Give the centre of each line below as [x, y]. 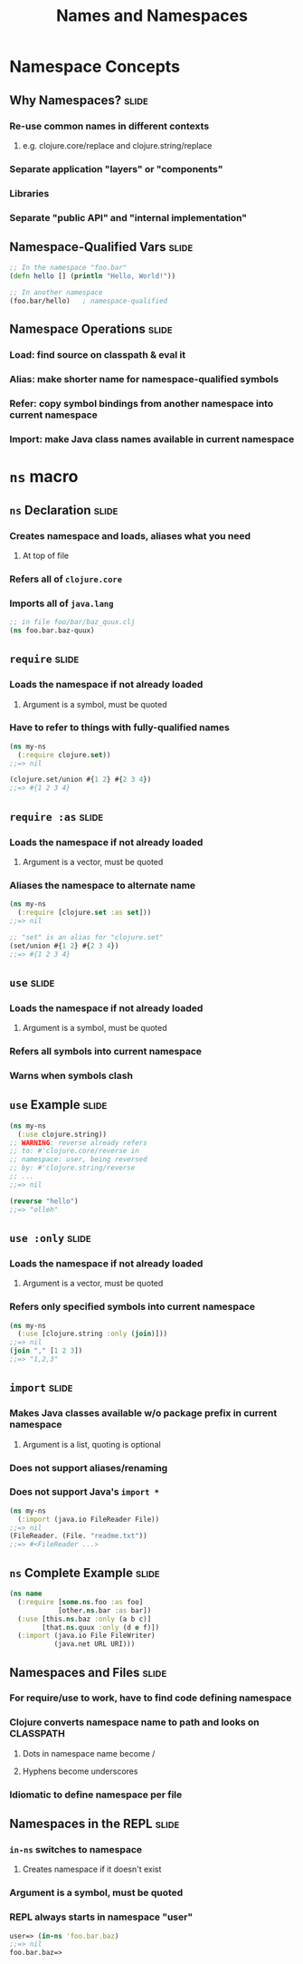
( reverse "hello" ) [44, 1201]
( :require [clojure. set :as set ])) [85, 913]
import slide [41, 1387]
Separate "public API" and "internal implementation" [128, 217]
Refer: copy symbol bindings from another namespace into [142, 404]
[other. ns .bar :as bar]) [104, 1610]
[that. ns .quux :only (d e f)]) [101, 1627]
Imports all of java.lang [62, 603]
